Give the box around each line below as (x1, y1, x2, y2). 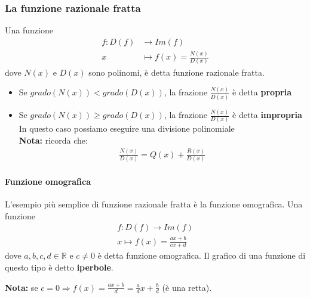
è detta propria (232, 86, 292, 98)
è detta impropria (232, 108, 302, 121)
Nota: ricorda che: (19, 134, 88, 146)
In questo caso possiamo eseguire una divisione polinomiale (19, 122, 235, 135)
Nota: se (5, 281, 38, 293)
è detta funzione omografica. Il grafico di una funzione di (97, 249, 306, 262)
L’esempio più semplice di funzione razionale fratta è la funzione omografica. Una (5, 197, 303, 210)
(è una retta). (162, 281, 212, 293)
